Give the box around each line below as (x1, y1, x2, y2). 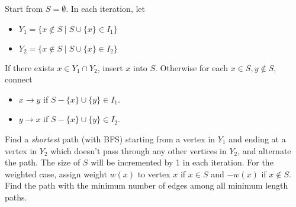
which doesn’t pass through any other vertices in (50, 144, 227, 157)
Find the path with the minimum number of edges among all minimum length (5, 179, 288, 192)
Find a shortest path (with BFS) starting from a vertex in (5, 132, 215, 145)
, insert (97, 61, 123, 74)
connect (5, 73, 33, 85)
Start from (5, 2, 43, 14)
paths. (5, 190, 27, 203)
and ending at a (229, 132, 286, 145)
